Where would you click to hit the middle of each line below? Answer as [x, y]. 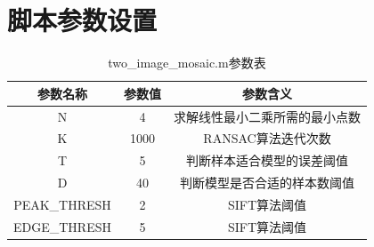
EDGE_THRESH [62, 226]
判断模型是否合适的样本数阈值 [267, 183]
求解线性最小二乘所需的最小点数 [267, 116]
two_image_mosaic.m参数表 [187, 63]
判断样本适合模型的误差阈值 [267, 160]
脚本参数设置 [82, 20]
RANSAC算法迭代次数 [267, 138]
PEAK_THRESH [62, 204]
